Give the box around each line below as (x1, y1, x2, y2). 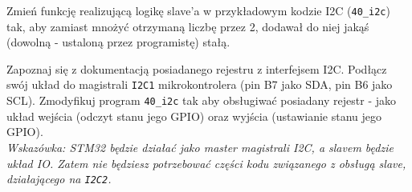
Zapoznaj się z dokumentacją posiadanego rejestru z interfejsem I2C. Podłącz (6, 60, 387, 77)
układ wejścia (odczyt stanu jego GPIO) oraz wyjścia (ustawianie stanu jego (6, 107, 382, 124)
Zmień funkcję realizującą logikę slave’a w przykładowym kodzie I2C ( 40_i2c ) (6, 2, 390, 18)
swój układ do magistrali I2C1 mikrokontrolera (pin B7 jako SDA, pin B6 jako (6, 76, 393, 93)
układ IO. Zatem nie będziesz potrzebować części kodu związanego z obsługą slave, (6, 154, 406, 171)
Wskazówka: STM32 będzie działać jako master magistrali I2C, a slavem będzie (6, 138, 394, 155)
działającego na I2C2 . (6, 170, 112, 187)
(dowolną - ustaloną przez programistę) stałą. (6, 34, 230, 50)
